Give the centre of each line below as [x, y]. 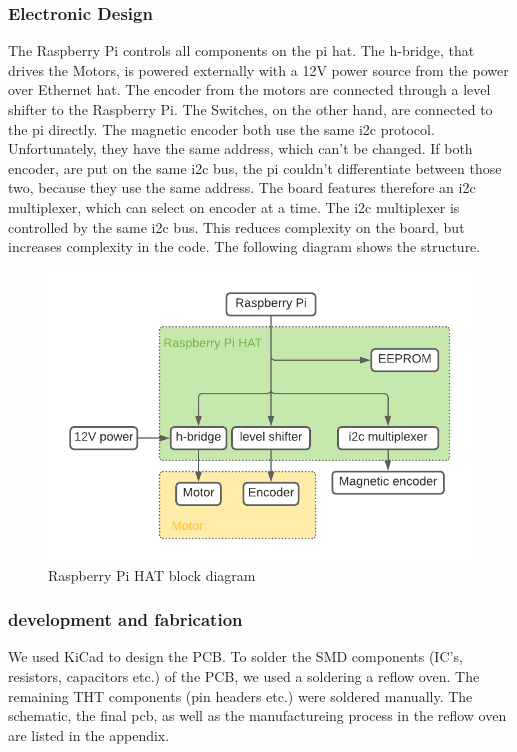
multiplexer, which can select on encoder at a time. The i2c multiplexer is [234, 206]
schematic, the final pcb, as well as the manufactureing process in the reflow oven [257, 715]
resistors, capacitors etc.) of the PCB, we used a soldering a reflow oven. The [244, 675]
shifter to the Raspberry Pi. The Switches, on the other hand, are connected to [250, 109]
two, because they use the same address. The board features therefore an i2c [242, 187]
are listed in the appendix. [89, 734]
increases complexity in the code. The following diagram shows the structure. [244, 246]
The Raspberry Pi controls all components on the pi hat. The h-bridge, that [241, 50]
